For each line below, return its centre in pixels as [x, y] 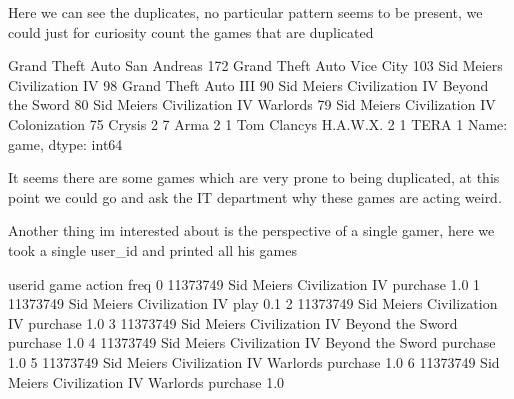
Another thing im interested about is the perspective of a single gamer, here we [251, 230]
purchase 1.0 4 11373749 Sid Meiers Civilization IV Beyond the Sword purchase [252, 342]
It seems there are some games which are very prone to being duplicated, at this [254, 177]
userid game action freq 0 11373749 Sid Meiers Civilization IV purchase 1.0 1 [244, 283]
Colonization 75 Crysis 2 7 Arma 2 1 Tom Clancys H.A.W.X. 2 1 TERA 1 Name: [258, 123]
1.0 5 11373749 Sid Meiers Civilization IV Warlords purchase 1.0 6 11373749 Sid [254, 361]
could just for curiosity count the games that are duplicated [191, 31]
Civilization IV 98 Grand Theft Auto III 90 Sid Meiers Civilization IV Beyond [248, 84]
